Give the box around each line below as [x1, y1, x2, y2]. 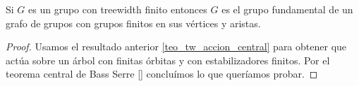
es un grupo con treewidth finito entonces [28, 2, 207, 16]
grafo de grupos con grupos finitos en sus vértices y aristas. [6, 15, 261, 30]
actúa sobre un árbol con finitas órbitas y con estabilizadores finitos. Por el [6, 52, 330, 67]
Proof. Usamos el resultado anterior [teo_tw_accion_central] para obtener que [6, 39, 347, 54]
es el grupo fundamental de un [221, 2, 353, 16]
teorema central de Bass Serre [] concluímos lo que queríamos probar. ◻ [6, 66, 318, 81]
